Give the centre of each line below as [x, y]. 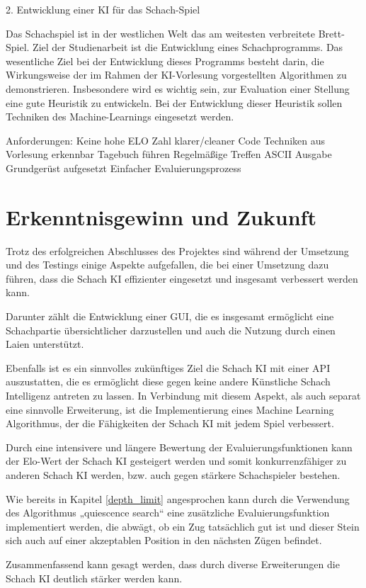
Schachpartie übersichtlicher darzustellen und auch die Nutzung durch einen [171, 330]
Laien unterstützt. [45, 344]
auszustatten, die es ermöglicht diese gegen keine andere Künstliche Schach [168, 381]
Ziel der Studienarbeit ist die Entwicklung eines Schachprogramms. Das [188, 47]
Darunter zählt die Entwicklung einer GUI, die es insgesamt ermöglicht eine [170, 316]
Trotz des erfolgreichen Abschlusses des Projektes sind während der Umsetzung [177, 250]
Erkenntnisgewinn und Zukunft [161, 216]
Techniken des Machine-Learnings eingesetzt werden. [120, 117]
